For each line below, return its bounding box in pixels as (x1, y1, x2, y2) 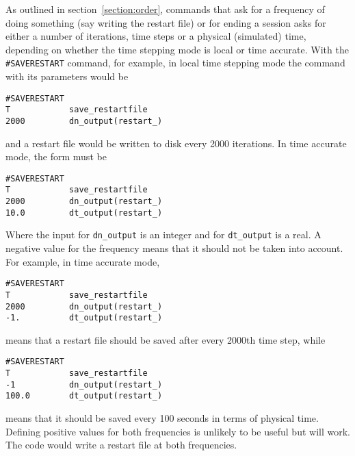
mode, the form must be (5, 149, 107, 164)
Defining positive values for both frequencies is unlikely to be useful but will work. (5, 424, 350, 438)
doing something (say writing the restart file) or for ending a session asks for (5, 15, 326, 29)
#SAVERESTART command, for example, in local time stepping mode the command (5, 55, 345, 70)
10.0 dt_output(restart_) (5, 207, 163, 218)
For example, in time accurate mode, (5, 254, 160, 268)
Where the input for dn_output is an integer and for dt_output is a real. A (5, 227, 321, 242)
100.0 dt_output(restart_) (5, 391, 163, 401)
